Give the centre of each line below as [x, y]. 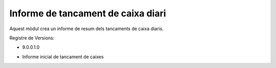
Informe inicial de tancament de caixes [63, 57]
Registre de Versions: [32, 38]
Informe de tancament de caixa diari [88, 13]
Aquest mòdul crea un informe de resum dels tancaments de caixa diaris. [86, 29]
